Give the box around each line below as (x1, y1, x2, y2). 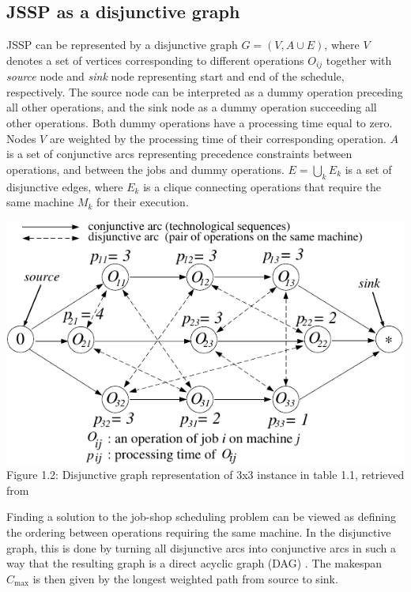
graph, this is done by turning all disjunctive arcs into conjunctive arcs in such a (6, 539, 396, 556)
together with (326, 51, 392, 68)
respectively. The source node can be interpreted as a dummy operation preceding (6, 83, 403, 100)
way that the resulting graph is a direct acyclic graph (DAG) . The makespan (6, 555, 383, 571)
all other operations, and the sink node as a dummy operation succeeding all (6, 99, 377, 115)
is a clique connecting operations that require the (143, 178, 382, 194)
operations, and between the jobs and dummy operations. (6, 160, 285, 177)
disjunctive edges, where (6, 178, 123, 194)
